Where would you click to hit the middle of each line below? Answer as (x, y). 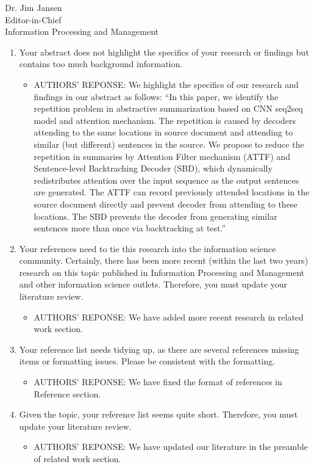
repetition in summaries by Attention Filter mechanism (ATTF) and (162, 156)
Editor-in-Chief (33, 19)
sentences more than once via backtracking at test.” (130, 228)
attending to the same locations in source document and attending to (163, 132)
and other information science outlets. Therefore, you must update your (153, 284)
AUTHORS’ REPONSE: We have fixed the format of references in (158, 382)
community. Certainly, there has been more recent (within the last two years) (164, 260)
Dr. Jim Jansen (34, 7)
